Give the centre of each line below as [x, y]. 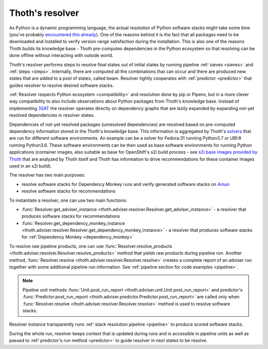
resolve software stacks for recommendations [69, 191]
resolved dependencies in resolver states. [52, 115]
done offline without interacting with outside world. [61, 56]
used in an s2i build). [31, 166]
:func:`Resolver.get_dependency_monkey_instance [73, 223]
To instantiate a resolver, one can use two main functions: [68, 200]
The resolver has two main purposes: [47, 175]
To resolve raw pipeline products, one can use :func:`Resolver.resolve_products [91, 246]
